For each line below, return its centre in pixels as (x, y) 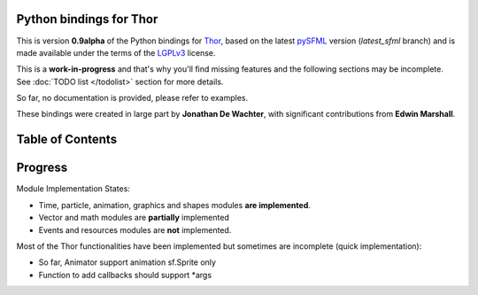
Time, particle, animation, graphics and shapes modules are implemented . (175, 205)
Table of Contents (67, 140)
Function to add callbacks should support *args (125, 275)
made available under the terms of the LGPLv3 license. (116, 52)
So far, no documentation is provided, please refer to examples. (132, 98)
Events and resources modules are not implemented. (135, 229)
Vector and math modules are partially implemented (134, 218)
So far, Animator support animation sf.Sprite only (127, 262)
